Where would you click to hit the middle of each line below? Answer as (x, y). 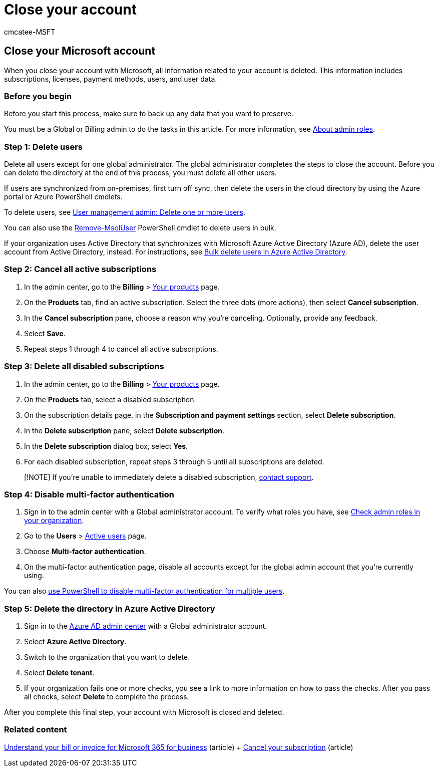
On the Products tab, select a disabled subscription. (110, 399)
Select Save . (45, 333)
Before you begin (38, 96)
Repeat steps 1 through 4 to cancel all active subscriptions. (121, 349)
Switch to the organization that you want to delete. (107, 657)
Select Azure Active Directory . (75, 642)
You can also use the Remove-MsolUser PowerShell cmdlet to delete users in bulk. (140, 228)
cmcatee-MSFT (30, 32)
